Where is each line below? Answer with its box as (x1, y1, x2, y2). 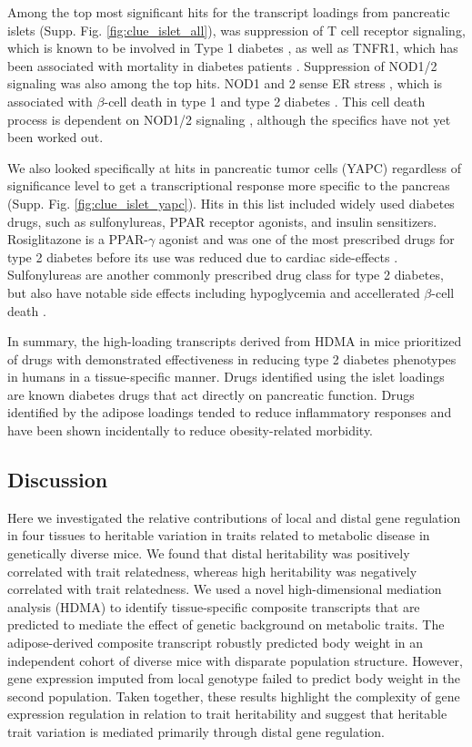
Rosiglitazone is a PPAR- (7, 230, 148, 249)
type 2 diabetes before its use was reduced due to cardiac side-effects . (7, 247, 398, 266)
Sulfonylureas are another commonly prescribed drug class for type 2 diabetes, (7, 265, 444, 284)
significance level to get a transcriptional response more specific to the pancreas (7, 176, 450, 195)
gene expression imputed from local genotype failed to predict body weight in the (7, 669, 461, 688)
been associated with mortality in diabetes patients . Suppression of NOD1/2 (7, 56, 437, 75)
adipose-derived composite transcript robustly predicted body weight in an (7, 633, 424, 652)
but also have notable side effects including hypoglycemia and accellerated (7, 282, 420, 302)
